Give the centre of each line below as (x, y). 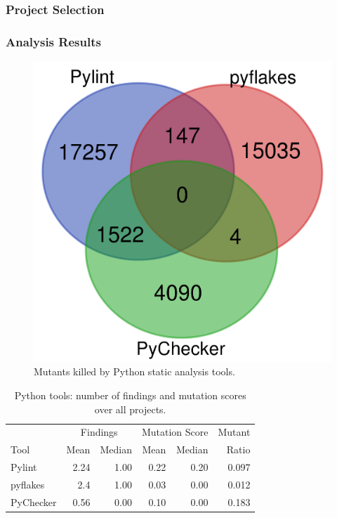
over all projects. (130, 409)
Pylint (24, 467)
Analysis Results (53, 41)
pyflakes (28, 484)
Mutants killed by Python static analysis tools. (134, 371)
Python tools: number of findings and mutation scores (130, 395)
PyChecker (34, 501)
